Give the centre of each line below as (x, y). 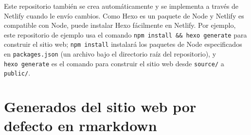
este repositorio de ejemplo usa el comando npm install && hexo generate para (125, 34)
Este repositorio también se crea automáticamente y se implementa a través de (121, 6)
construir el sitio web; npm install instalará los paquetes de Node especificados (123, 44)
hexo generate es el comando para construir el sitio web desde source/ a (114, 63)
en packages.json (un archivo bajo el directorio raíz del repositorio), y (110, 54)
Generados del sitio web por (100, 106)
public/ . (17, 73)
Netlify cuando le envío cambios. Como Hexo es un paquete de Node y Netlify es (124, 15)
